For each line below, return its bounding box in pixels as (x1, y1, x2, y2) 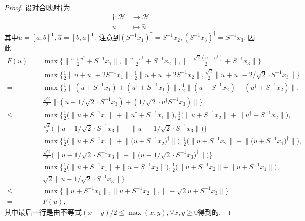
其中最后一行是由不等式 (4, 206, 82, 217)
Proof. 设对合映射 (4, 2, 60, 12)
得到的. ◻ (197, 206, 231, 217)
